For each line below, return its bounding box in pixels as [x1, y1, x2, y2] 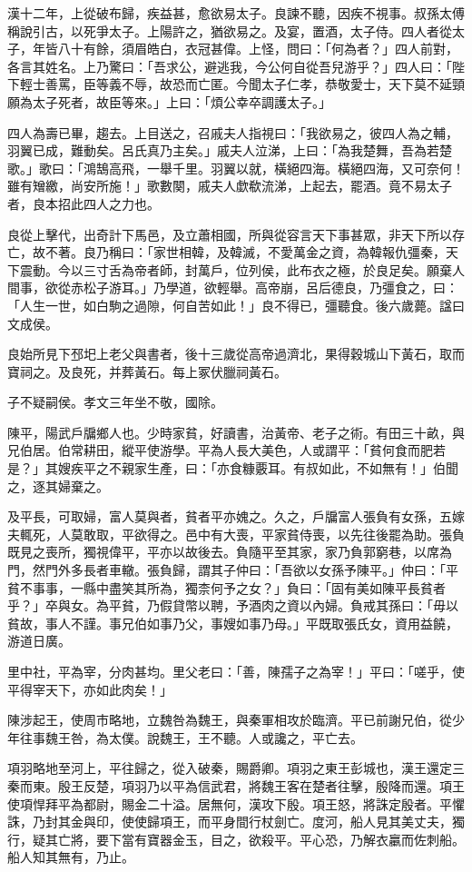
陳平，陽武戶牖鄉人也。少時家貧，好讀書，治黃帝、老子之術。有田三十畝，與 [7, 422, 465, 441]
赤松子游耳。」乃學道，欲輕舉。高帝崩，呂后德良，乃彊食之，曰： [70, 278, 458, 297]
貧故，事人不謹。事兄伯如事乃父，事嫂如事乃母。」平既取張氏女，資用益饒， [7, 613, 458, 632]
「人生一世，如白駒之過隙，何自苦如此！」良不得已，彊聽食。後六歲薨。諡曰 [7, 295, 465, 314]
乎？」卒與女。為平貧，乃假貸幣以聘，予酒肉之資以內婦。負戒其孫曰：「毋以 [7, 596, 458, 615]
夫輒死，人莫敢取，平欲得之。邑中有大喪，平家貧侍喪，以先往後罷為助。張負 [7, 524, 465, 543]
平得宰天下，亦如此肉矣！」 [7, 679, 172, 699]
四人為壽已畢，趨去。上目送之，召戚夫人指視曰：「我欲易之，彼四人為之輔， [7, 123, 458, 142]
